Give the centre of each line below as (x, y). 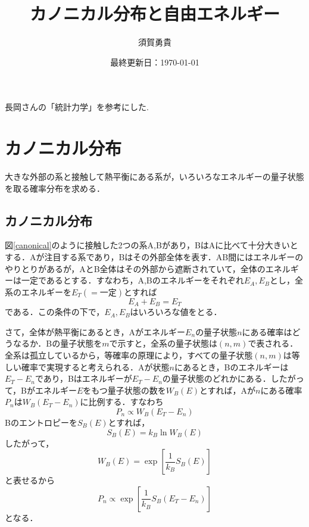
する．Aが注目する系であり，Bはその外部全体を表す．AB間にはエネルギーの (154, 257)
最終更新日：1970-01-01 (155, 62)
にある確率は (267, 331)
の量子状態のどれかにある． (216, 378)
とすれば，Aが (227, 390)
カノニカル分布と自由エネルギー (154, 13)
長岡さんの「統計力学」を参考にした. (77, 107)
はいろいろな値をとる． (176, 312)
